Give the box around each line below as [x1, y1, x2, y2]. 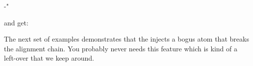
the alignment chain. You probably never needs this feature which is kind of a [4, 43, 237, 53]
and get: [4, 17, 28, 27]
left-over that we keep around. [4, 53, 95, 63]
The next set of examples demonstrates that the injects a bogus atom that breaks [4, 34, 249, 44]
